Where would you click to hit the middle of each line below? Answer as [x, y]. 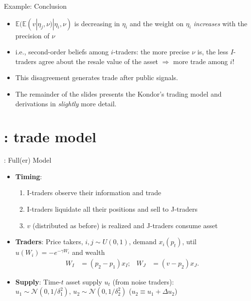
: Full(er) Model [28, 160]
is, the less [213, 52]
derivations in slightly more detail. [66, 103]
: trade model [50, 137]
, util [189, 242]
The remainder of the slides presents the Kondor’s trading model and [118, 93]
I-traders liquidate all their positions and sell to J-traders [112, 209]
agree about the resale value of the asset [99, 61]
